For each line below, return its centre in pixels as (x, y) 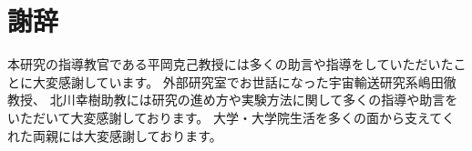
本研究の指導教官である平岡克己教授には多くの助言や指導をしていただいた (231, 64)
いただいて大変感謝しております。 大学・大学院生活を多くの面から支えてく (231, 117)
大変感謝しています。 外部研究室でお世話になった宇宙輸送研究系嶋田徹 (244, 81)
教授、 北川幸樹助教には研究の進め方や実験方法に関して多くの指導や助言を (233, 100)
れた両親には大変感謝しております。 (115, 135)
